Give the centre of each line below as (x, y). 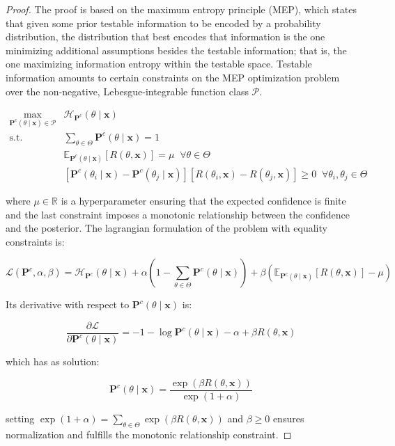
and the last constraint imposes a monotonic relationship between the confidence (178, 214)
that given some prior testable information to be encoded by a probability (163, 23)
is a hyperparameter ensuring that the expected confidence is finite (203, 200)
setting (20, 419)
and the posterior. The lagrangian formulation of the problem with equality (166, 228)
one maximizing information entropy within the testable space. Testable (159, 64)
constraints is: (35, 241)
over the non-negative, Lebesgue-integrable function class (127, 91)
